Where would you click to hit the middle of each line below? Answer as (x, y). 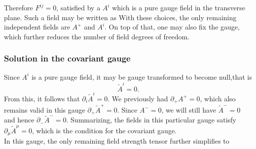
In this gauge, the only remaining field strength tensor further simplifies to (117, 141)
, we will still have (189, 109)
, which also (218, 98)
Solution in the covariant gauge (67, 58)
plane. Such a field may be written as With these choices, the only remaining (120, 17)
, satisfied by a (78, 7)
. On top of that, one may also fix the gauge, (172, 27)
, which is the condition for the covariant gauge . (105, 130)
